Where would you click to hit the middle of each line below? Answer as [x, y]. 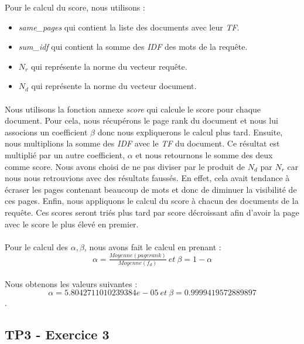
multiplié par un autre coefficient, [65, 154]
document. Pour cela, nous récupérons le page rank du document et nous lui [141, 120]
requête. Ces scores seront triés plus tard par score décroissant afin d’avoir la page [152, 212]
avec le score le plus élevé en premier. [72, 224]
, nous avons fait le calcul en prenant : [153, 246]
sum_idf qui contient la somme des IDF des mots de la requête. [133, 47]
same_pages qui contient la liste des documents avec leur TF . [129, 27]
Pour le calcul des [37, 246]
